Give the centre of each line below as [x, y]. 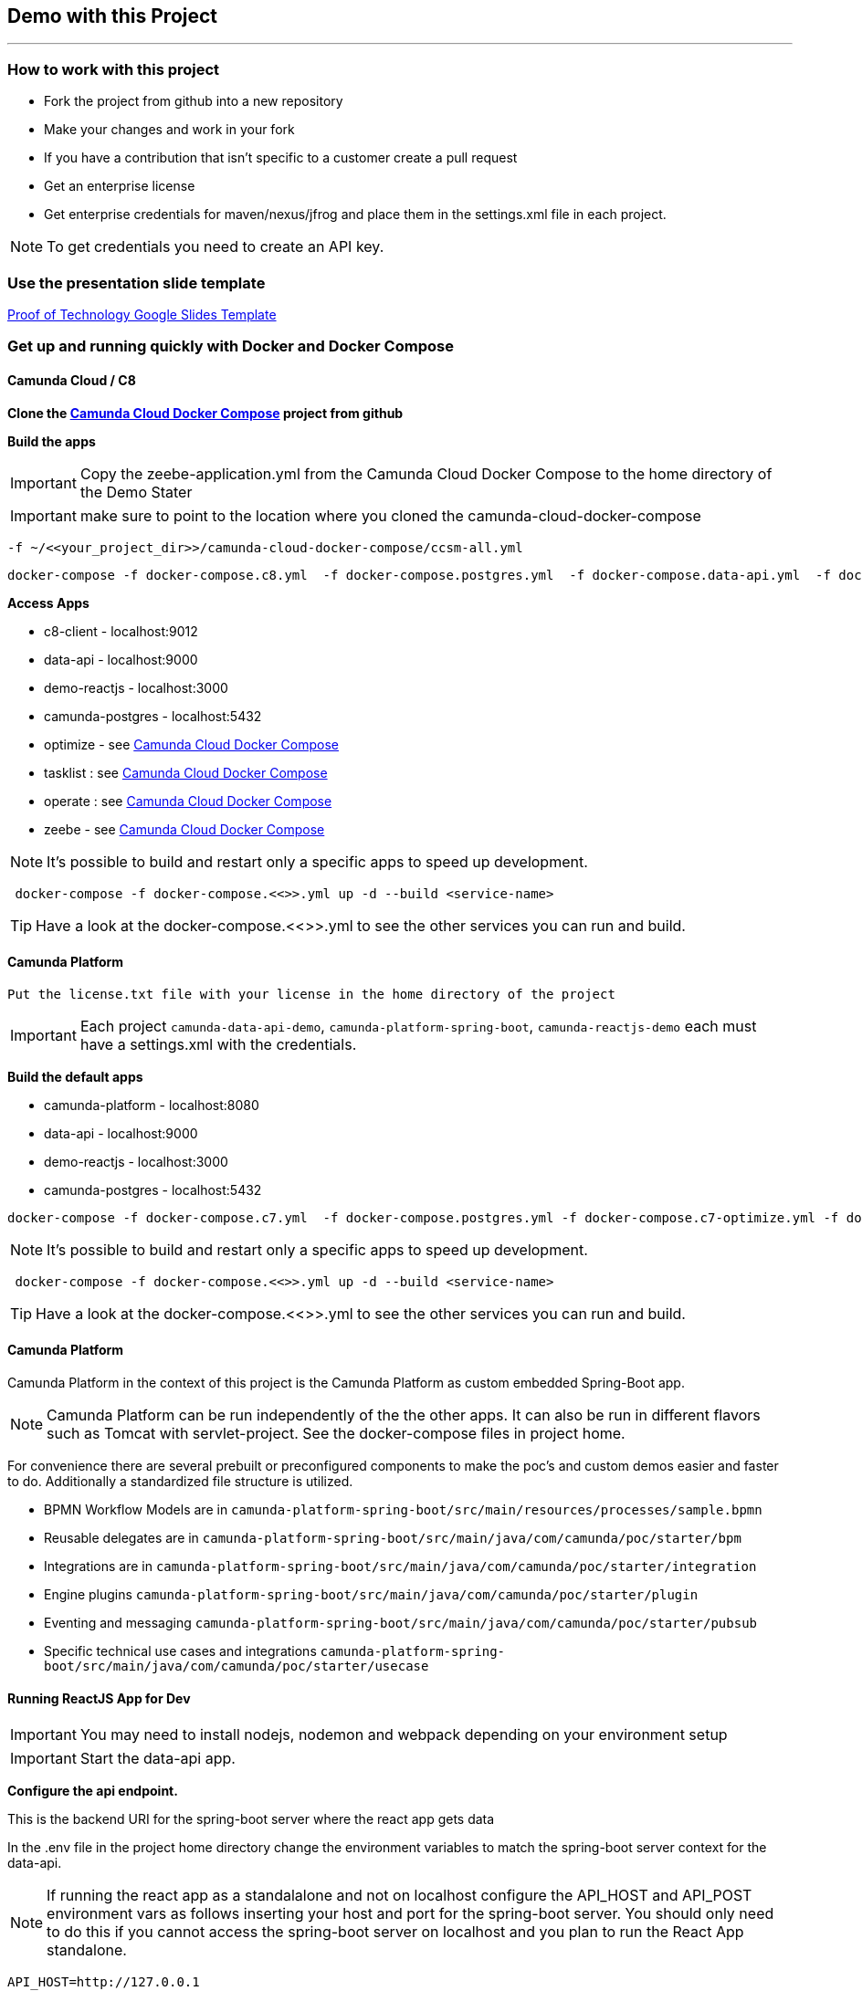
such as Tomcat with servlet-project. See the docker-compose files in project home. [336, 1433]
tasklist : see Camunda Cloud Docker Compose [186, 772]
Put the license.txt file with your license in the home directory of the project [311, 994]
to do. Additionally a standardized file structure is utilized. [180, 1481]
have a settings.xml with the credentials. [218, 1044]
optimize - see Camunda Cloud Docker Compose [191, 744]
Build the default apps [75, 1076]
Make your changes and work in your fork [169, 130]
